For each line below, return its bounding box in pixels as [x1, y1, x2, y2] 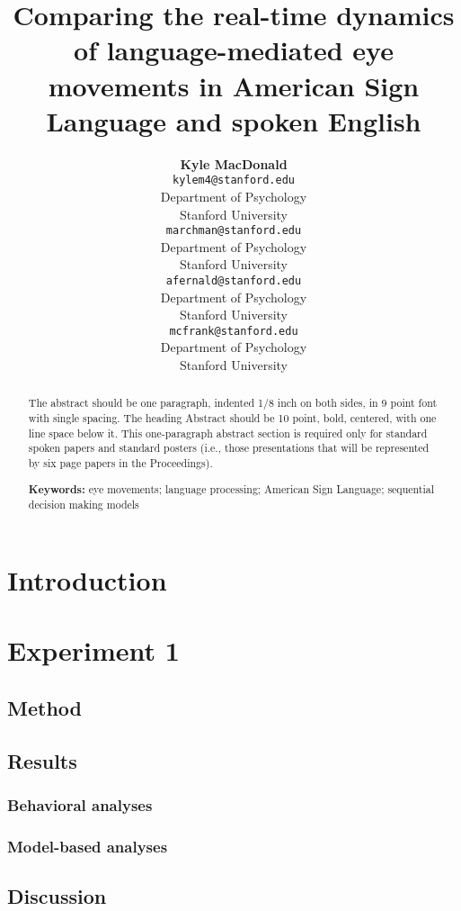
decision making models [28, 497, 139, 512]
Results [7, 746, 77, 774]
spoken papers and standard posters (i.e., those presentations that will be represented [28, 440, 430, 455]
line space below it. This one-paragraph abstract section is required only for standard [28, 425, 428, 440]
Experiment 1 [7, 632, 180, 669]
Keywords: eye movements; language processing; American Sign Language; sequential [28, 481, 434, 497]
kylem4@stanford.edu [172, 174, 296, 187]
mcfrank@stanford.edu [169, 324, 298, 338]
